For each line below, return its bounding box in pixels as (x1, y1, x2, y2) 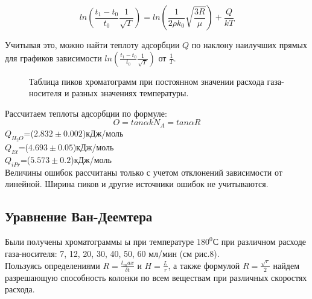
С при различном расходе (212, 235, 306, 248)
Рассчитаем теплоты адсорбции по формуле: (5, 106, 167, 119)
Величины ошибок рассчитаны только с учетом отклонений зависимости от (5, 165, 282, 178)
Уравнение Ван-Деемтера (5, 207, 153, 226)
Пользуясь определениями (5, 259, 100, 271)
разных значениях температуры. (72, 87, 189, 99)
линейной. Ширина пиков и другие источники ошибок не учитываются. (5, 177, 269, 190)
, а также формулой (168, 259, 240, 271)
